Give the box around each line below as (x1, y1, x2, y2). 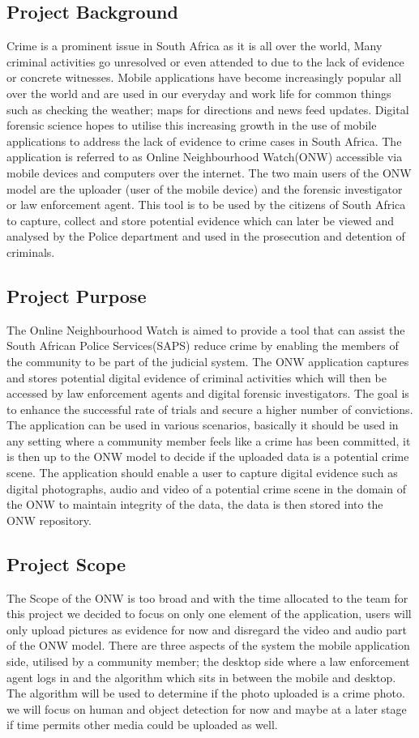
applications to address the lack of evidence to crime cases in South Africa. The (6, 132, 402, 149)
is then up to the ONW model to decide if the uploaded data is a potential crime (6, 448, 409, 465)
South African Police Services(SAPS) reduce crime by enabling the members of (6, 337, 399, 354)
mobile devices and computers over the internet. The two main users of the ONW (6, 164, 412, 181)
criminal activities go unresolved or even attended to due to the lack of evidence (6, 53, 404, 70)
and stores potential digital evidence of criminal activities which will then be (6, 369, 387, 386)
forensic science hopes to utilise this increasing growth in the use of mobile (6, 117, 377, 134)
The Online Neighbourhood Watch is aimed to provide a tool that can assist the (6, 321, 405, 338)
